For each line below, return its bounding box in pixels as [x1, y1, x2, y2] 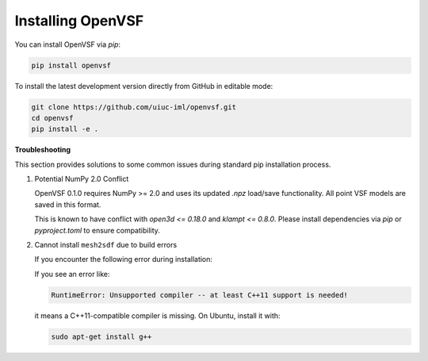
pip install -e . [31, 125, 99, 134]
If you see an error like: [34, 269, 110, 278]
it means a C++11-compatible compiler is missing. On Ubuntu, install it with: [34, 310, 281, 321]
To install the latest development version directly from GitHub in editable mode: [14, 81, 273, 90]
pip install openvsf [31, 60, 111, 70]
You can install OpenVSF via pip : [14, 40, 121, 49]
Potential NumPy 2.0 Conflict [34, 175, 129, 184]
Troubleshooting [14, 145, 71, 155]
